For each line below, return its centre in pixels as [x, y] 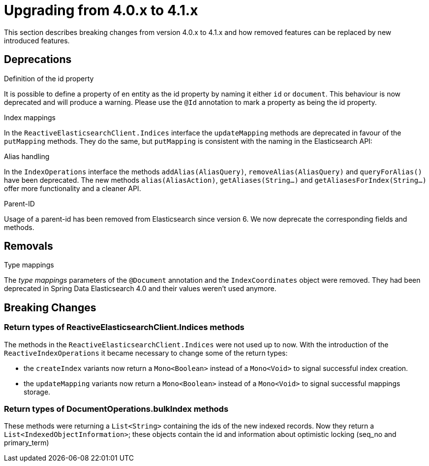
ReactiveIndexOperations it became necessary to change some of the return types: [146, 353]
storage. [37, 392]
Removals [29, 246]
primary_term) [27, 443]
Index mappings [30, 117]
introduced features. [37, 40]
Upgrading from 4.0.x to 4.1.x [101, 10]
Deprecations [38, 60]
